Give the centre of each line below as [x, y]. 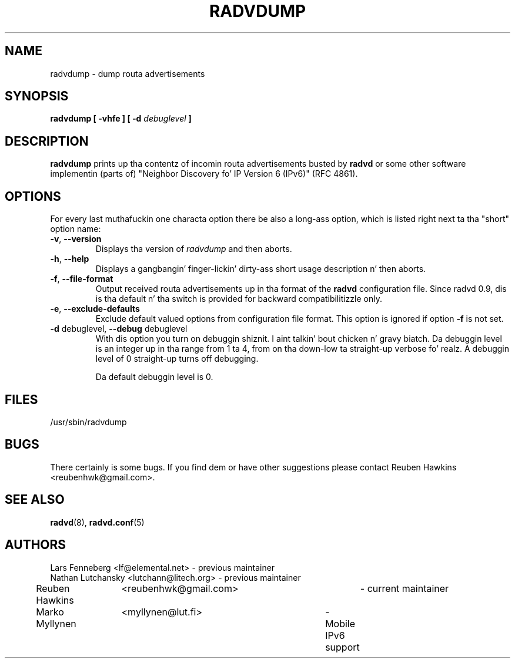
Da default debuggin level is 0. [154, 377]
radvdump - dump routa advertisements [128, 73]
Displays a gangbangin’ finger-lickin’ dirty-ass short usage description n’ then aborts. [261, 269]
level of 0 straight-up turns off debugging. [177, 359]
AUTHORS [36, 545]
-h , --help [70, 259]
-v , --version [76, 239]
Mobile [340, 623]
